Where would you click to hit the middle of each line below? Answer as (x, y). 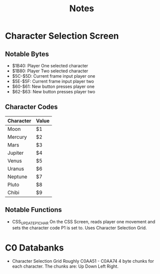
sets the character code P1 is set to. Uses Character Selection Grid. (80, 228)
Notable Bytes (27, 54)
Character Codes (32, 107)
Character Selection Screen (62, 36)
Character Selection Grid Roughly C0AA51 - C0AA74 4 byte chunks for (83, 261)
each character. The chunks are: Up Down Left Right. (65, 266)
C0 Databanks (35, 248)
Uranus (16, 169)
